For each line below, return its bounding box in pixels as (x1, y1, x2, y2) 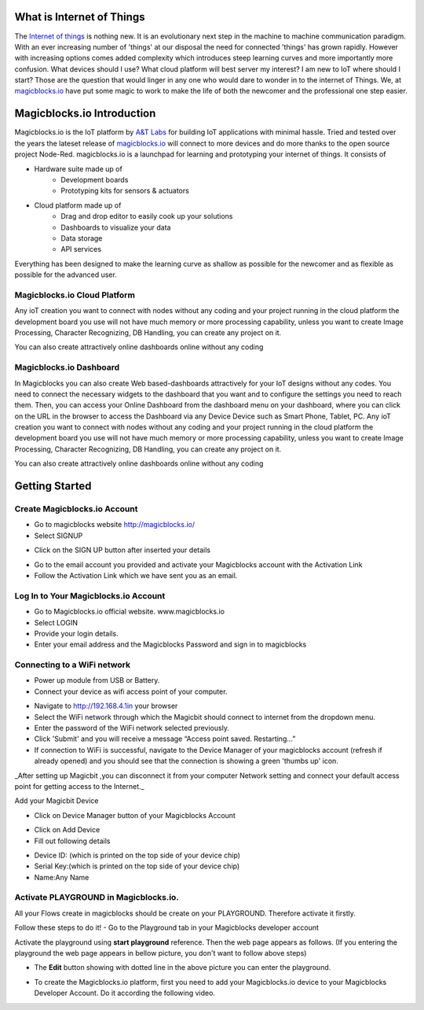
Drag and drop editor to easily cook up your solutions (60, 212, 233, 221)
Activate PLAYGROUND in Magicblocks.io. (14, 892, 180, 903)
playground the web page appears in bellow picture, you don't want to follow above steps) (14, 948, 307, 957)
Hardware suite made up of (34, 164, 123, 173)
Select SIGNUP (34, 531, 83, 540)
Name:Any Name (34, 872, 90, 882)
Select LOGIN (34, 617, 79, 627)
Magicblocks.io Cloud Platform (14, 289, 135, 300)
